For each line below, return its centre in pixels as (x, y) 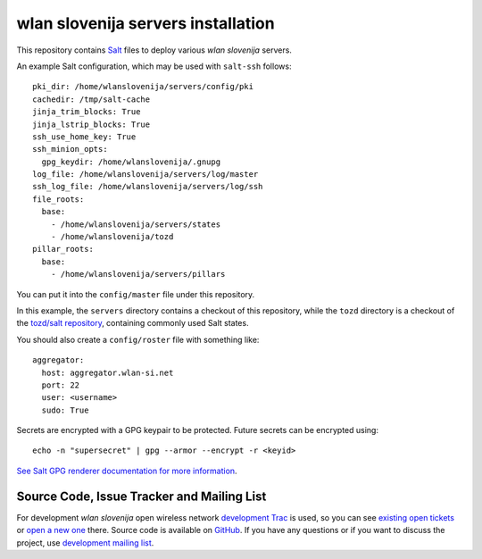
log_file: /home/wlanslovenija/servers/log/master (145, 175)
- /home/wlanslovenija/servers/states (136, 224)
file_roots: (58, 199)
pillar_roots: (63, 249)
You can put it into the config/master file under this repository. (136, 294)
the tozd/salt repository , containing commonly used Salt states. (133, 323)
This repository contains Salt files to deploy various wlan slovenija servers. (154, 50)
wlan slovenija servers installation (146, 23)
